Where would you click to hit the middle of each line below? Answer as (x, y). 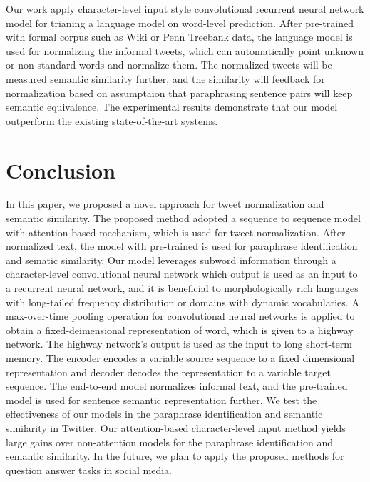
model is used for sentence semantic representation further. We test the (161, 400)
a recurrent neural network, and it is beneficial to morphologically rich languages (182, 288)
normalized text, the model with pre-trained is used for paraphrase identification (182, 246)
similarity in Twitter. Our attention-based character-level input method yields (176, 427)
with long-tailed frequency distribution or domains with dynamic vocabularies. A (183, 302)
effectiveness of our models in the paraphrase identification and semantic (164, 414)
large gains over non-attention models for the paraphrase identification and (169, 442)
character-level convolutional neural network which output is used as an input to (182, 274)
